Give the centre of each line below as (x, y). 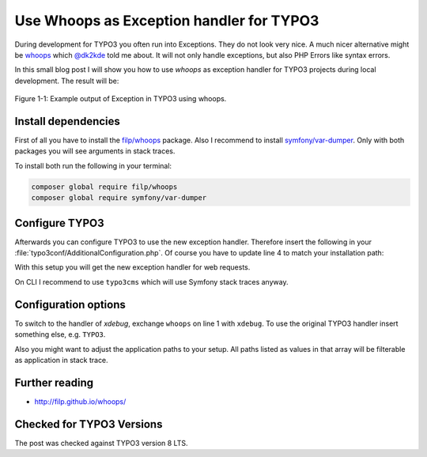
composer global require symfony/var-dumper (119, 198)
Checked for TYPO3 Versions (89, 424)
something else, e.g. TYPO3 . (60, 334)
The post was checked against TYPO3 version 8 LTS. (101, 443)
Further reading (54, 382)
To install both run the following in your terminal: (93, 165)
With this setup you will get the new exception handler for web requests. (132, 267)
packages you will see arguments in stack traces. (95, 151)
